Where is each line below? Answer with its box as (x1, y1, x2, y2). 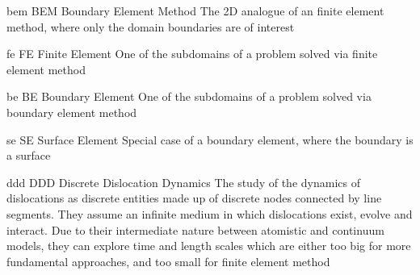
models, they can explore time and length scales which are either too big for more (6, 237, 411, 254)
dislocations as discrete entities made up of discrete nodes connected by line (6, 190, 382, 206)
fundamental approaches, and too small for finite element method (6, 252, 330, 269)
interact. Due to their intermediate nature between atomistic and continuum (6, 221, 384, 238)
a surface (6, 147, 51, 164)
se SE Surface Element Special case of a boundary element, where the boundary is (6, 131, 414, 148)
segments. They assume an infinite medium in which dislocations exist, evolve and (6, 205, 413, 222)
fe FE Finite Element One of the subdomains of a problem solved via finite (6, 45, 378, 62)
